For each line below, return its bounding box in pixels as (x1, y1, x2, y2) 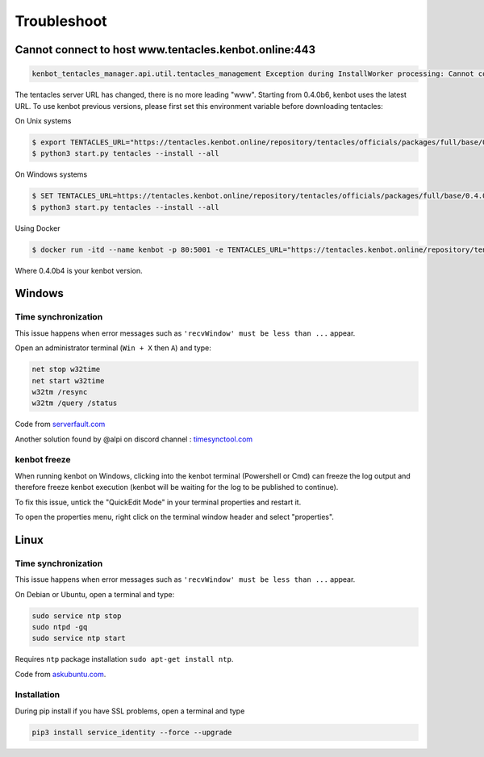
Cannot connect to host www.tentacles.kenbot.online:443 (15, 43, 316, 56)
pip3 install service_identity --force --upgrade (31, 727, 232, 737)
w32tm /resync (31, 387, 88, 396)
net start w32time (31, 376, 105, 385)
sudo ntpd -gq (31, 622, 88, 631)
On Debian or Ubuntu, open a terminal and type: (15, 589, 175, 599)
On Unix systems (15, 115, 72, 125)
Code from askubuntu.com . (15, 669, 106, 679)
